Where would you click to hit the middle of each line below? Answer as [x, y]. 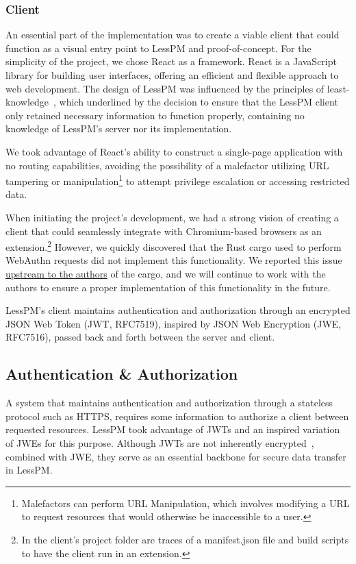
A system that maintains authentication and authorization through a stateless [169, 403]
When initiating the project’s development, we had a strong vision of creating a [172, 217]
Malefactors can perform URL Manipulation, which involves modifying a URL [186, 503]
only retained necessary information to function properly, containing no [155, 115]
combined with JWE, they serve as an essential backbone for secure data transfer [176, 456]
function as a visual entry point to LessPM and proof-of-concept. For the [158, 48]
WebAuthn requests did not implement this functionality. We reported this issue [174, 260]
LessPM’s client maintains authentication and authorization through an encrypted [178, 310]
